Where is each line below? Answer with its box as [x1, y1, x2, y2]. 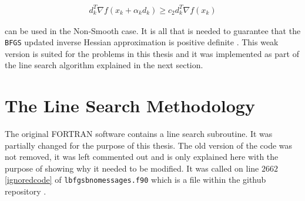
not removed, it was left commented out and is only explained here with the [5, 150, 279, 163]
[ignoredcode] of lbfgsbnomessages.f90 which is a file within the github [5, 173, 266, 186]
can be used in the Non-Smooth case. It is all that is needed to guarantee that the [5, 24, 301, 36]
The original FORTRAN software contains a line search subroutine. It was [5, 128, 273, 140]
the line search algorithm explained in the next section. [5, 59, 203, 71]
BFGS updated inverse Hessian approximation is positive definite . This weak [5, 36, 279, 48]
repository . [5, 185, 46, 197]
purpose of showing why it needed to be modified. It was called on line [5, 162, 259, 174]
